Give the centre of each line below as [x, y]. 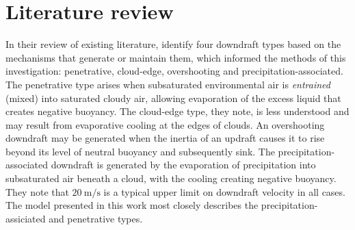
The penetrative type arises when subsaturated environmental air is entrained [168, 84]
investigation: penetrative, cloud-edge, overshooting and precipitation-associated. [174, 71]
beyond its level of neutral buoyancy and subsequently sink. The [140, 151]
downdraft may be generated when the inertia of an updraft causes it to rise [165, 138]
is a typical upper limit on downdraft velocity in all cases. [224, 191]
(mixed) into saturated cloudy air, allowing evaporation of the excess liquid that [173, 98]
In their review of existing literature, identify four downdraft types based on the [173, 44]
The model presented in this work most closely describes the [132, 205]
